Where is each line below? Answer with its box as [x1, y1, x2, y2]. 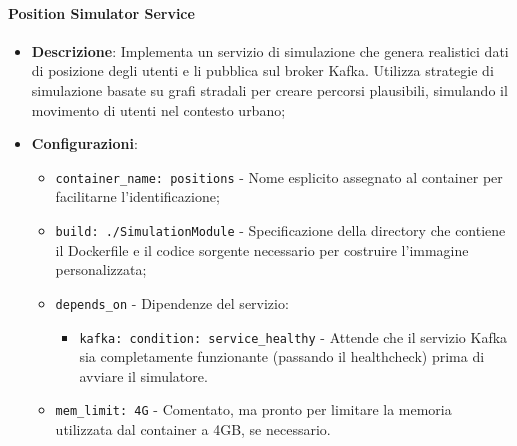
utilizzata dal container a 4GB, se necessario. [55, 419, 331, 440]
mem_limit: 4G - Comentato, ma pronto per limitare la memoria [55, 399, 452, 420]
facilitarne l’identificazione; [55, 186, 220, 207]
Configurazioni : [31, 133, 138, 154]
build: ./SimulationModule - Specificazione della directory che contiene [55, 220, 506, 241]
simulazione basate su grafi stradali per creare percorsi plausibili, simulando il [31, 79, 508, 100]
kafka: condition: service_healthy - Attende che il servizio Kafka [79, 326, 508, 347]
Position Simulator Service [8, 2, 195, 23]
